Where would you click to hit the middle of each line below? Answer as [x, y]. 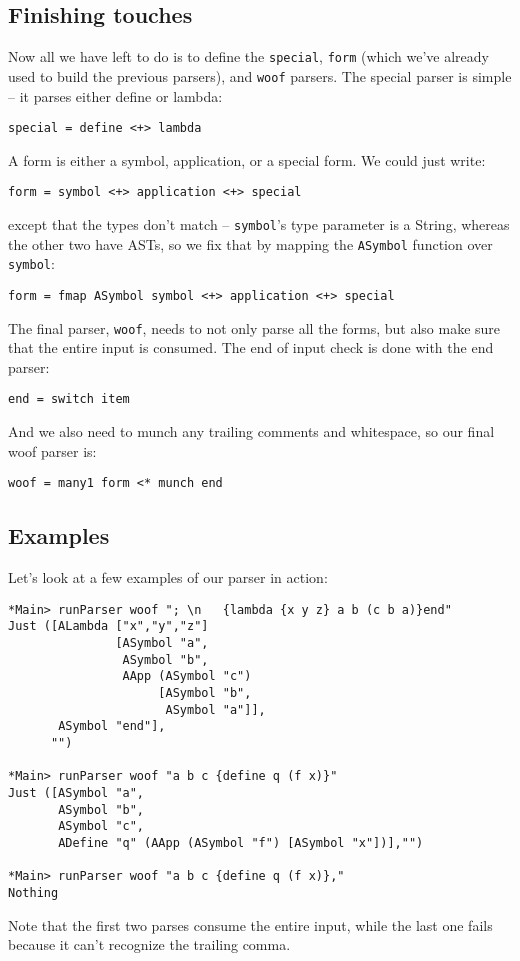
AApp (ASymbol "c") [187, 676]
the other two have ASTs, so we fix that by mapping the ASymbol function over [250, 243]
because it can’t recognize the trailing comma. [149, 944]
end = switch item [69, 399]
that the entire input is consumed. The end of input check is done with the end [251, 347]
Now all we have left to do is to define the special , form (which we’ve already [248, 56]
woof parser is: [52, 450]
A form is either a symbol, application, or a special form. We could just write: [247, 159]
